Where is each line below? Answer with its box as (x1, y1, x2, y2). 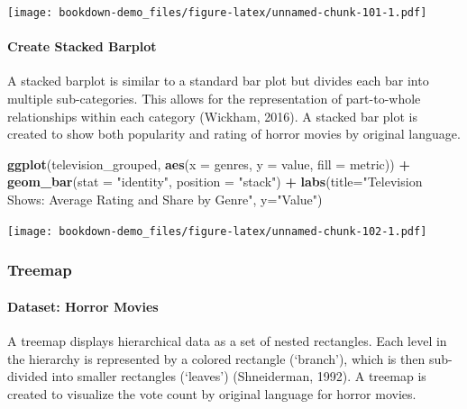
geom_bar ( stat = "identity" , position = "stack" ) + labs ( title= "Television (7, 172, 423, 191)
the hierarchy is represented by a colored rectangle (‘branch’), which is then (7, 349, 426, 368)
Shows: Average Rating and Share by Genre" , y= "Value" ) (7, 190, 323, 209)
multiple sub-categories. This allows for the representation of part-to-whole (7, 89, 421, 108)
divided (7, 367, 48, 386)
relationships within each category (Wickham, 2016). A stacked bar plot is (7, 106, 418, 125)
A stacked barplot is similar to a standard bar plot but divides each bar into (7, 71, 429, 90)
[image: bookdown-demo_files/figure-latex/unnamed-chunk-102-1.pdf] (7, 224, 427, 238)
